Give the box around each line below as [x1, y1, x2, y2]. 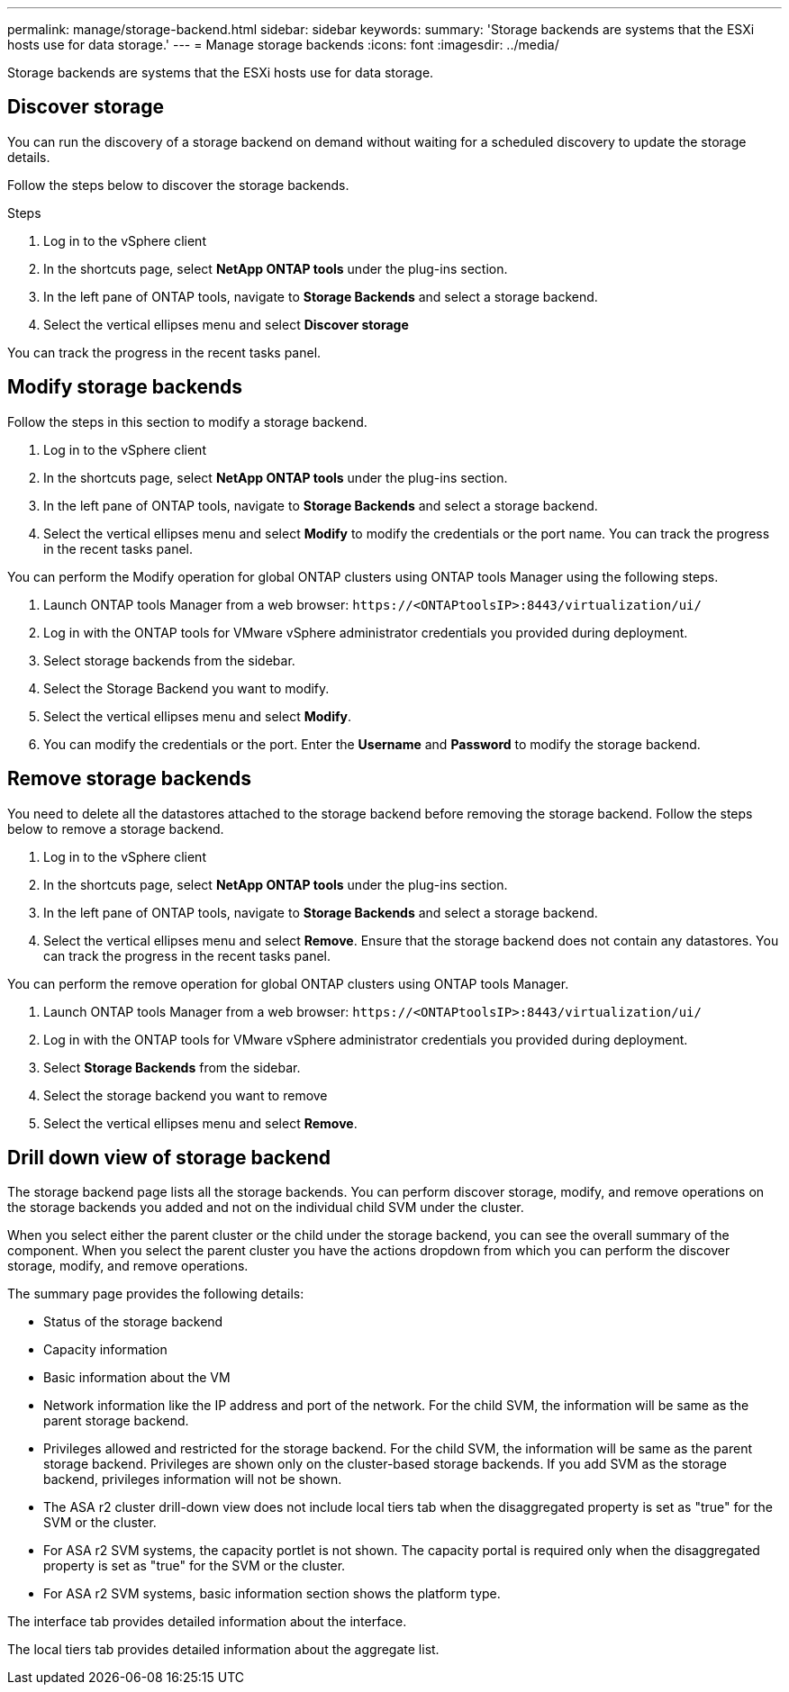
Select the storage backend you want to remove [43, 1087, 328, 1103]
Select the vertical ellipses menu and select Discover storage [43, 316, 409, 332]
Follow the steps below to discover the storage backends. [7, 176, 349, 193]
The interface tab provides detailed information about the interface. [7, 1614, 407, 1630]
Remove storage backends [7, 767, 252, 791]
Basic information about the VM [43, 1370, 231, 1386]
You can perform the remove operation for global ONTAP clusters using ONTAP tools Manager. [7, 975, 569, 991]
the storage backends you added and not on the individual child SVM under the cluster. [7, 1199, 524, 1216]
